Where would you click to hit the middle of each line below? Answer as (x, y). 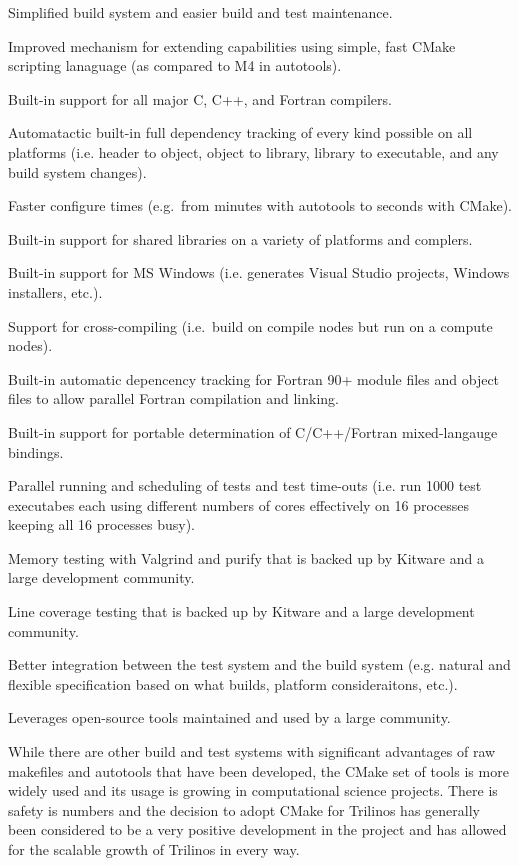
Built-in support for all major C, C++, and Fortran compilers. (200, 98)
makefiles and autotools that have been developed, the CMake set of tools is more (258, 770)
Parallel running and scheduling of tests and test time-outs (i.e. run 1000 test (245, 485)
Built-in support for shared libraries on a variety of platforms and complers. (240, 238)
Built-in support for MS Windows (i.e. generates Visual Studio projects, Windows (259, 272)
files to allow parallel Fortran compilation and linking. (174, 398)
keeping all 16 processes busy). (101, 524)
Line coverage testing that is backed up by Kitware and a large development (241, 611)
